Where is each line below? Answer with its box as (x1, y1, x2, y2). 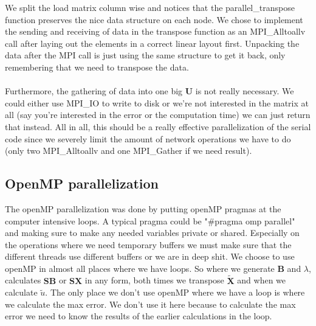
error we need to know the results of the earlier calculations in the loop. (5, 310, 272, 322)
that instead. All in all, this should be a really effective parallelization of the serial (5, 120, 311, 133)
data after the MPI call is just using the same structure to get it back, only (5, 49, 286, 61)
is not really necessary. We (195, 85, 294, 97)
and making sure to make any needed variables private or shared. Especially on (5, 226, 300, 239)
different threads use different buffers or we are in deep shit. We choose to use (5, 250, 295, 263)
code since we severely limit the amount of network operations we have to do (5, 132, 291, 145)
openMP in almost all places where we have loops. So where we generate (5, 262, 275, 274)
